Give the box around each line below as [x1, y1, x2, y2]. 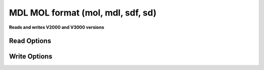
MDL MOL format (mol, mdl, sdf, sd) [9, 7, 156, 18]
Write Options [9, 52, 52, 61]
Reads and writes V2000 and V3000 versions [9, 24, 105, 30]
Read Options [9, 37, 51, 45]
